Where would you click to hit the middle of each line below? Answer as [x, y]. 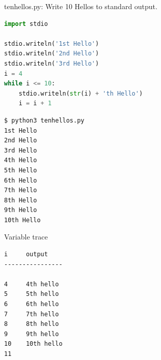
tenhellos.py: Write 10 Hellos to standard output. [81, 6]
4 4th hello [32, 284]
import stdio [26, 24]
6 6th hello [32, 304]
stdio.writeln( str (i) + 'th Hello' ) [81, 93]
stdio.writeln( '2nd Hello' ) [52, 54]
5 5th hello [32, 294]
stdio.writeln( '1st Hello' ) [52, 43]
